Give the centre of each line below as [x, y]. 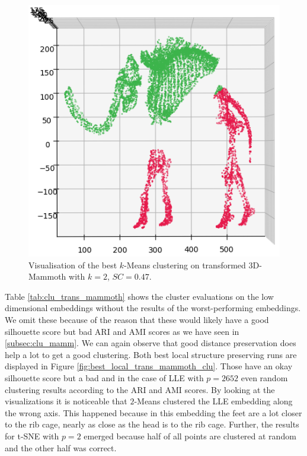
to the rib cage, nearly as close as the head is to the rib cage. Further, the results [152, 424]
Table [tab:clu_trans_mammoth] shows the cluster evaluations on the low [139, 296]
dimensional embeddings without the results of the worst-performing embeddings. [153, 308]
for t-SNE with [32, 436]
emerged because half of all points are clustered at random [190, 436]
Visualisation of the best [73, 265]
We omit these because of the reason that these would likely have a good [137, 319]
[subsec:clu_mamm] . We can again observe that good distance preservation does [151, 343]
